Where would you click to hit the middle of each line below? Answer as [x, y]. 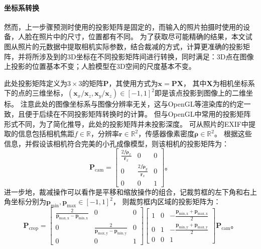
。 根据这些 [233, 134]
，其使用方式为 [133, 83]
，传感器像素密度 [166, 134]
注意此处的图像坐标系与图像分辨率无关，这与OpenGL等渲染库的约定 [132, 104]
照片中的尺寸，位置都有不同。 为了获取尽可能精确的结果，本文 [142, 36]
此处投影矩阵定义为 [36, 83]
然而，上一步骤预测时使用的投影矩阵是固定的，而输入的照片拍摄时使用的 [123, 26]
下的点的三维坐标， [36, 93]
